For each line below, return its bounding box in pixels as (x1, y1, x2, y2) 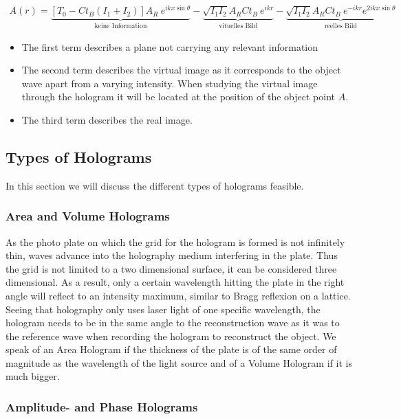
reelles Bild (324, 22, 357, 30)
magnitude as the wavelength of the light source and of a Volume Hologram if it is (6, 355, 352, 370)
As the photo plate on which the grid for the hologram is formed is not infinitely (6, 234, 345, 249)
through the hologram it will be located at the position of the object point (21, 89, 335, 104)
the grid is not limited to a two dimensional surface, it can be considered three (6, 261, 337, 275)
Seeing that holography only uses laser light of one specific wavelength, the (6, 302, 321, 316)
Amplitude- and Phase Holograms (6, 398, 198, 415)
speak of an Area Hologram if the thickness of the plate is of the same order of (6, 342, 337, 356)
